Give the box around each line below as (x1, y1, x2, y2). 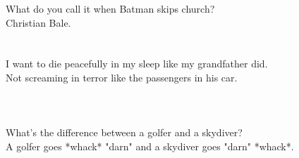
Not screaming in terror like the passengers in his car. (6, 70, 238, 84)
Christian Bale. (6, 15, 71, 29)
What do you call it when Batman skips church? (6, 1, 215, 15)
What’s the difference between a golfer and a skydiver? (6, 125, 243, 140)
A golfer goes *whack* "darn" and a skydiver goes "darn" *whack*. (6, 138, 294, 153)
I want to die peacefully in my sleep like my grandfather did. (6, 56, 268, 71)
